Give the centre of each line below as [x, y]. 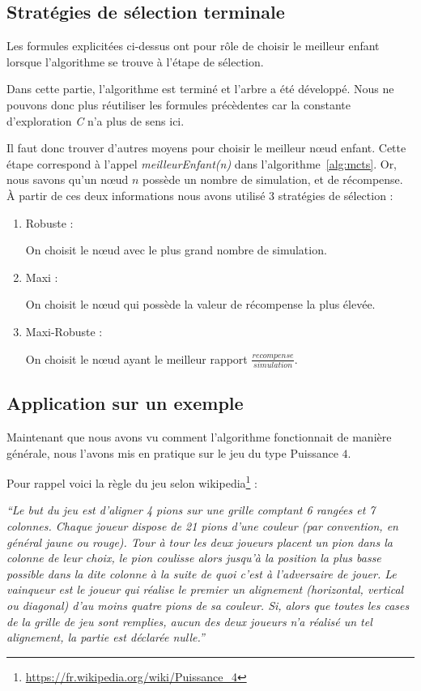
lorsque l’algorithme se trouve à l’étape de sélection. [135, 61]
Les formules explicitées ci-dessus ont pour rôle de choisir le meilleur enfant [193, 46]
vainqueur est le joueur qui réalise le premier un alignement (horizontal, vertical [205, 589]
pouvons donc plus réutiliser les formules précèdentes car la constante [179, 104]
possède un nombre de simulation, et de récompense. [273, 179]
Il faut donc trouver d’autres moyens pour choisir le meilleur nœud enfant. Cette [206, 148]
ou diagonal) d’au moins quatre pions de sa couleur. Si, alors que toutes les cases [208, 606]
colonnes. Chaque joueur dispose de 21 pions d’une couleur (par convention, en [202, 526]
